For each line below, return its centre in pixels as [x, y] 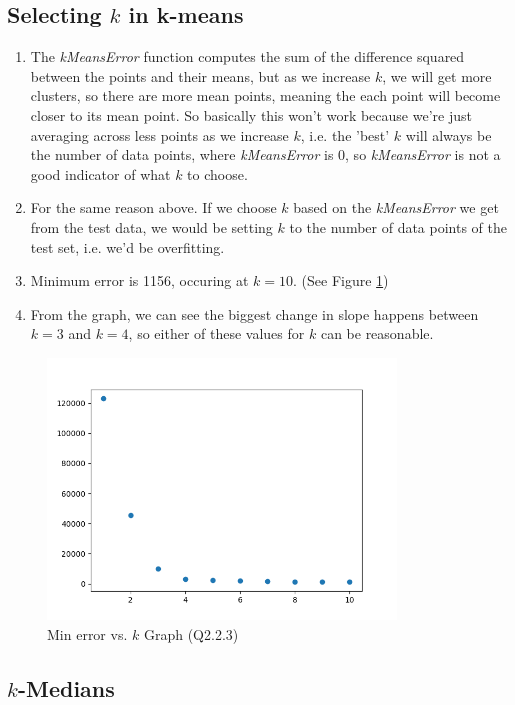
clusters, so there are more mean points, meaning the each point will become [265, 95]
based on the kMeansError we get [396, 207]
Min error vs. [87, 634]
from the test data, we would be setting [151, 226]
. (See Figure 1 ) [341, 280]
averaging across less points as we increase [159, 134]
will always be [448, 134]
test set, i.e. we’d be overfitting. [127, 246]
